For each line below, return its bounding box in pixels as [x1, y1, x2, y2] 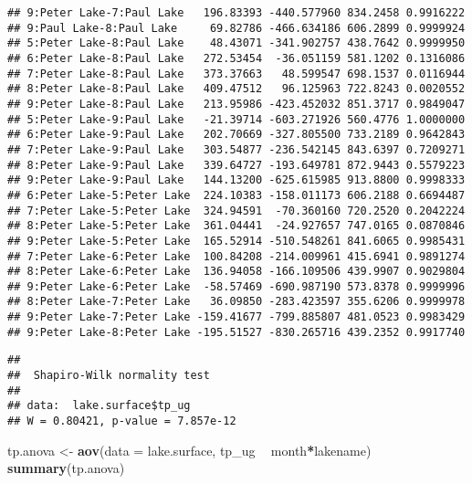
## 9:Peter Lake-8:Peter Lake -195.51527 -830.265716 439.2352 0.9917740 [7, 325, 466, 339]
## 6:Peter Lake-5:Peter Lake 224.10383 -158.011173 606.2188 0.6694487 [7, 188, 466, 202]
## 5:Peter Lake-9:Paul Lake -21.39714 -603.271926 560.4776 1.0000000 [7, 112, 466, 126]
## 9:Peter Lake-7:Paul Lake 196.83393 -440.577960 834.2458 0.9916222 [7, 6, 466, 19]
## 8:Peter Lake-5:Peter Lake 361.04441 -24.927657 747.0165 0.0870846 [7, 219, 466, 233]
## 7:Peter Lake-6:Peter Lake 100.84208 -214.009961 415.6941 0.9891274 [7, 249, 466, 263]
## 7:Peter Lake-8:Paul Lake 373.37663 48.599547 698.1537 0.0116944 [7, 67, 466, 80]
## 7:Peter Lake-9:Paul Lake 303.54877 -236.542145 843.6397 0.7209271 [7, 142, 466, 156]
